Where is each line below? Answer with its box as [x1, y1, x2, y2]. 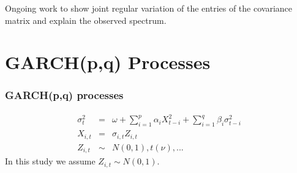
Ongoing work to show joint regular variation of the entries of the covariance [5, 2, 292, 14]
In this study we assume [5, 155, 96, 167]
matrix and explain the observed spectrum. [5, 13, 167, 26]
